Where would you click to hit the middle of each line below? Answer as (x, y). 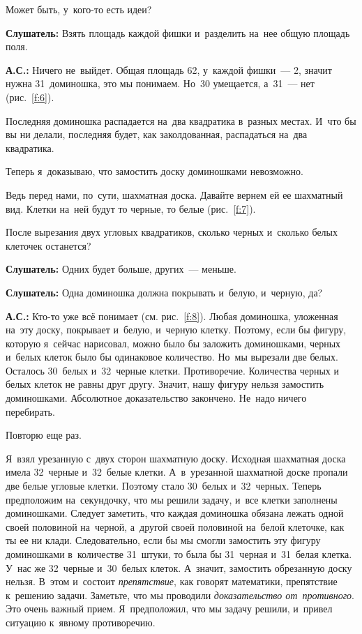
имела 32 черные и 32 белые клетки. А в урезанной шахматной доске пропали (177, 472)
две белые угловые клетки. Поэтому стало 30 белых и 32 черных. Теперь (164, 486)
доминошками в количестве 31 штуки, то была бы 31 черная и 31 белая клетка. (179, 554)
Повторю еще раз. (44, 435)
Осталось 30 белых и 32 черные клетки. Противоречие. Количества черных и (172, 370)
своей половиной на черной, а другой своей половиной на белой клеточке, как (175, 526)
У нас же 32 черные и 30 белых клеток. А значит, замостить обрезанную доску (179, 567)
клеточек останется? (48, 245)
